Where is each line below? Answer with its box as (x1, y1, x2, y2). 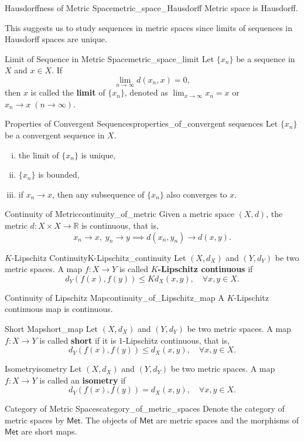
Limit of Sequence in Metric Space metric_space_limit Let (5, 52, 214, 65)
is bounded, (38, 168, 80, 181)
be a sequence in (236, 52, 295, 65)
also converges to (166, 188, 227, 200)
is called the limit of (30, 86, 105, 99)
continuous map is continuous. (5, 303, 113, 315)
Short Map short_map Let (5, 322, 98, 334)
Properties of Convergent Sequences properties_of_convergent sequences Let (5, 117, 278, 130)
